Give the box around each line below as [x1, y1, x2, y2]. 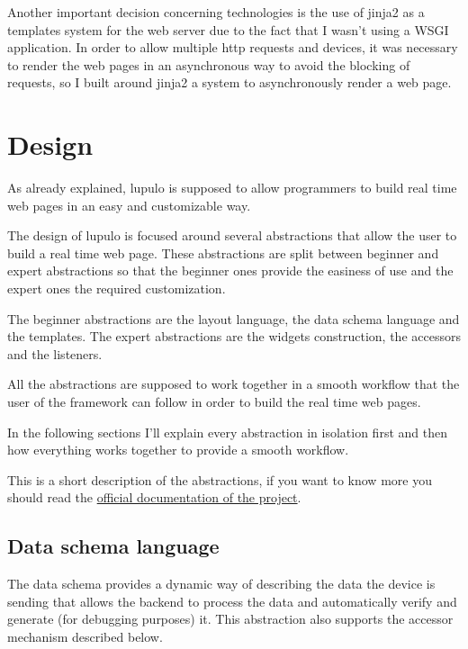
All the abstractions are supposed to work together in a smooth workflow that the [7, 374, 460, 393]
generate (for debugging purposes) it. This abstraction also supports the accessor [7, 609, 454, 628]
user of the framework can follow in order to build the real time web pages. [7, 392, 421, 411]
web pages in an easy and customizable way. [7, 195, 251, 214]
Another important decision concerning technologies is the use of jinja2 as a [7, 3, 425, 21]
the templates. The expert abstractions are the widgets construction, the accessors [7, 327, 461, 346]
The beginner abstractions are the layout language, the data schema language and [7, 309, 460, 328]
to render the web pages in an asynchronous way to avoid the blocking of [7, 55, 410, 74]
